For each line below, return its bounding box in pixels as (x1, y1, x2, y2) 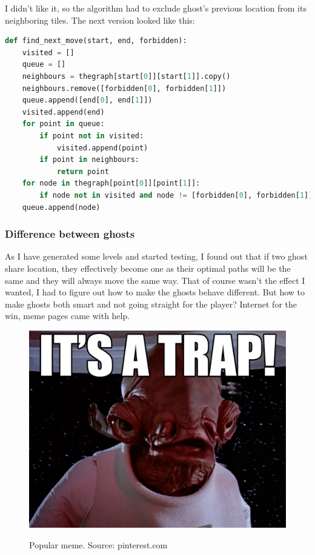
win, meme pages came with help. (5, 309, 130, 322)
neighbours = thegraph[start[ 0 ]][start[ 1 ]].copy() (22, 72, 231, 81)
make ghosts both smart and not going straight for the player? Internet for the (5, 297, 297, 310)
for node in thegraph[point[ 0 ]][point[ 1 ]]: (22, 179, 201, 188)
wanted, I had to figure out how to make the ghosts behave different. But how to (5, 286, 305, 298)
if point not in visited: (39, 131, 144, 140)
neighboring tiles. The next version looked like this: (5, 13, 195, 26)
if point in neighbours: (39, 155, 139, 164)
